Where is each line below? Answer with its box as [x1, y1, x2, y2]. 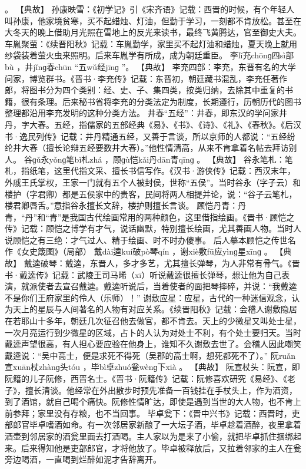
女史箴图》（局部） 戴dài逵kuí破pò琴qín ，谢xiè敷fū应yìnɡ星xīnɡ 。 [21, 245, 272, 257]
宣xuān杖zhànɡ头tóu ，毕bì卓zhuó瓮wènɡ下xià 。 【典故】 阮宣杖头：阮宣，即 [5, 361, 300, 373]
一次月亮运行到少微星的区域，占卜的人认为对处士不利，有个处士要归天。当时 [5, 326, 301, 338]
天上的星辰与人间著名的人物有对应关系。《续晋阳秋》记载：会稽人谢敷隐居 [12, 303, 297, 315]
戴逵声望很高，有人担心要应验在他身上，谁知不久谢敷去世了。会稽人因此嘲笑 [5, 338, 301, 350]
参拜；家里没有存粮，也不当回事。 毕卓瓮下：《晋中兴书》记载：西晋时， [12, 407, 292, 419]
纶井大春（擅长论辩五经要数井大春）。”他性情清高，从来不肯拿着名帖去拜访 [5, 141, 289, 154]
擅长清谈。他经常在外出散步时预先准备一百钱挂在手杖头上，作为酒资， [25, 384, 297, 396]
